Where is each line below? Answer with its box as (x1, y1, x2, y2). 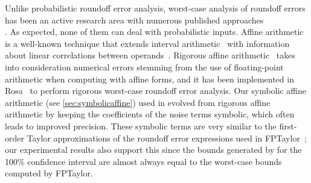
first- (279, 119, 297, 132)
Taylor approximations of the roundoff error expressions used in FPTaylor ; (27, 131, 307, 144)
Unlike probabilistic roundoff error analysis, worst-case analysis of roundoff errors (5, 2, 306, 14)
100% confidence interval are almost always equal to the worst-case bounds (5, 155, 282, 167)
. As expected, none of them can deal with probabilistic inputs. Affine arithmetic (5, 25, 304, 38)
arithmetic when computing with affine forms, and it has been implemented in (5, 72, 294, 85)
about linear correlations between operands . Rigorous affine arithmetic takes (5, 49, 296, 61)
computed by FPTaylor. (5, 167, 93, 179)
